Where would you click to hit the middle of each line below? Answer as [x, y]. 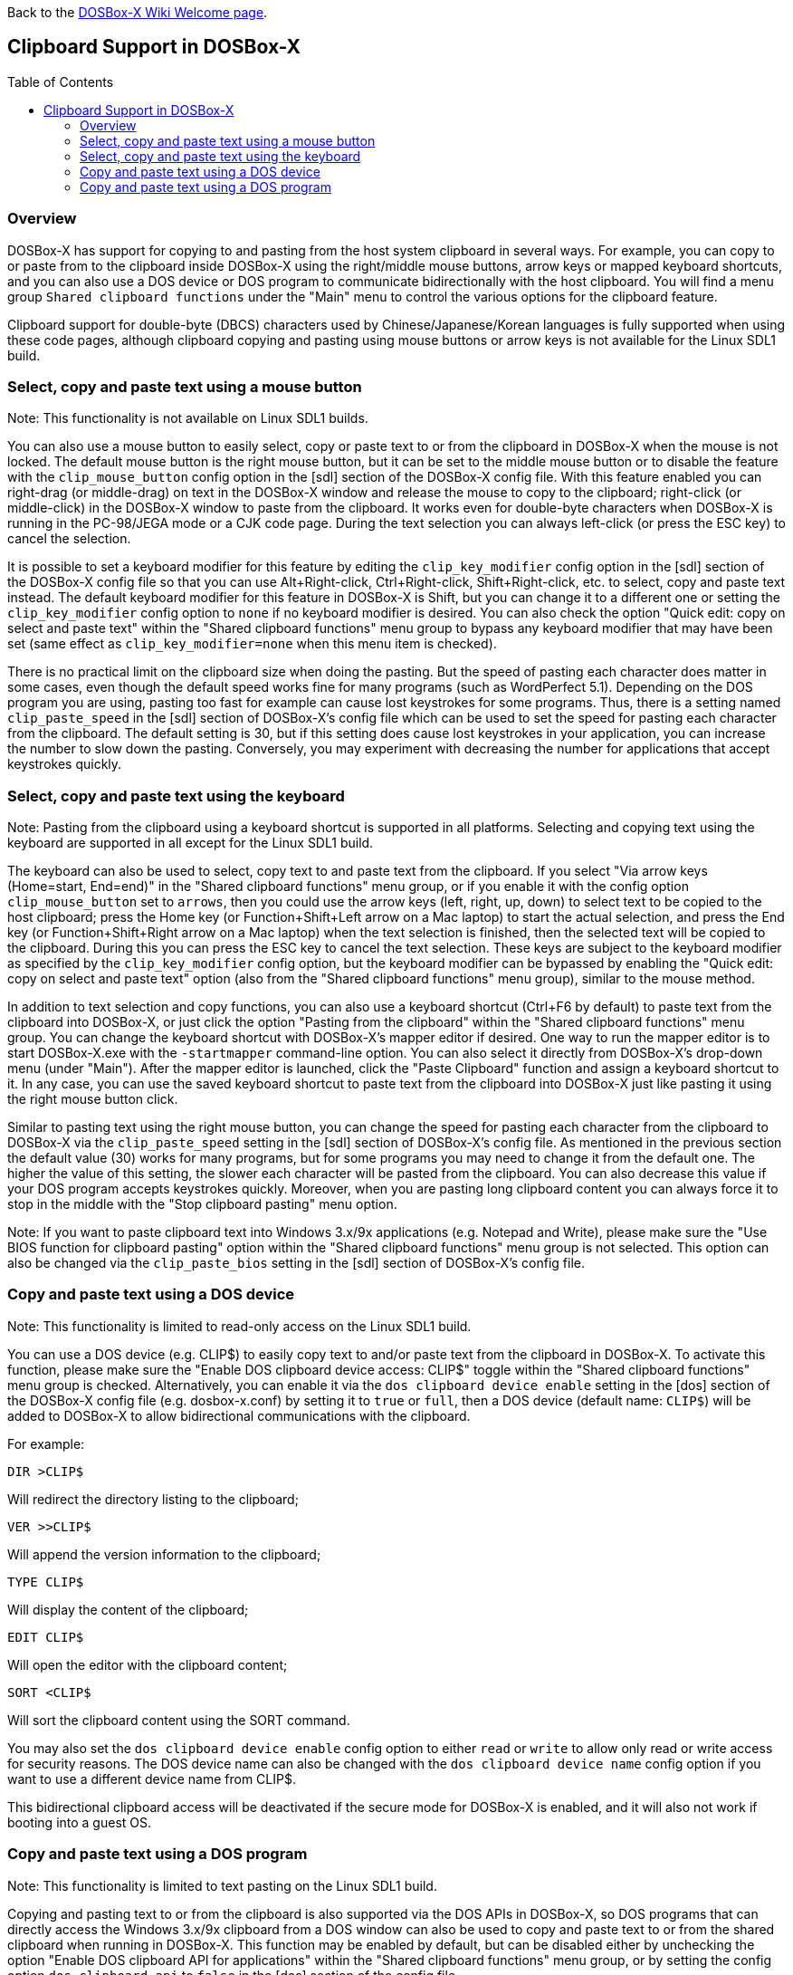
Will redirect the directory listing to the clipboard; [153, 1499]
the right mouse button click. [93, 1099]
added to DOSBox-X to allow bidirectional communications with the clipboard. [239, 1415]
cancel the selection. [69, 539]
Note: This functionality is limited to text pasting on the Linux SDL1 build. [222, 1885]
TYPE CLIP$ [46, 1582]
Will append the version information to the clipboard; [164, 1554]
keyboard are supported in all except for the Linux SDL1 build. [191, 843]
